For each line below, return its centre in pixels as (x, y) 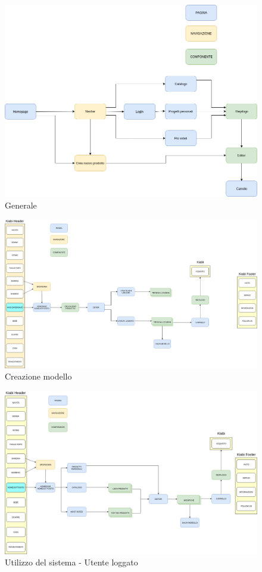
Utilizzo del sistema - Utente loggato (71, 562)
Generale (21, 205)
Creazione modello (38, 376)
